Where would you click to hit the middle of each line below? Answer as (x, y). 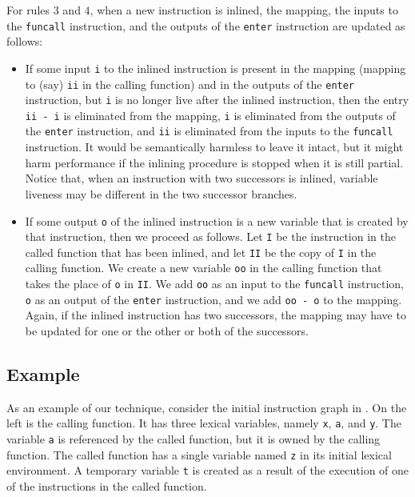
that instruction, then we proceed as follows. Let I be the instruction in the (210, 236)
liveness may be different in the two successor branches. (161, 193)
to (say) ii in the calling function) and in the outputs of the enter (190, 84)
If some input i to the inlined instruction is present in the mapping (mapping (215, 68)
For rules (28, 10)
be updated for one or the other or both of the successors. (167, 331)
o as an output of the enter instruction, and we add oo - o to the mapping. (213, 299)
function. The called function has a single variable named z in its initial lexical (199, 454)
